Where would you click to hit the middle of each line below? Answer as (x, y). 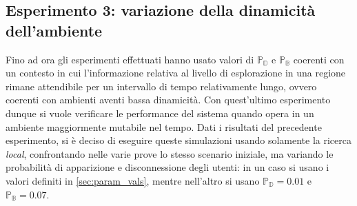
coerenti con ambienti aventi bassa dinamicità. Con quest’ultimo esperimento (168, 100)
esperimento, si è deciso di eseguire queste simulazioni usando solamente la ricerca (178, 140)
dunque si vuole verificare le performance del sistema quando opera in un (160, 113)
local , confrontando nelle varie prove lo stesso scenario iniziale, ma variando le (170, 153)
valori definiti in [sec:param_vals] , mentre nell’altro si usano (133, 180)
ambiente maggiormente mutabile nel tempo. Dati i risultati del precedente (164, 126)
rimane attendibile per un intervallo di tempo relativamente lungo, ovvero (161, 86)
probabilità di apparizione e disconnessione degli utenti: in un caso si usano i (167, 167)
